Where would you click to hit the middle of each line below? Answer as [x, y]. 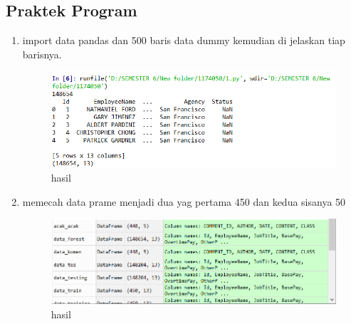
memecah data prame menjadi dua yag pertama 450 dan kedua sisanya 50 [184, 201]
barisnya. [42, 54]
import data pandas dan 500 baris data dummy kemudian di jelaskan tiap [184, 40]
